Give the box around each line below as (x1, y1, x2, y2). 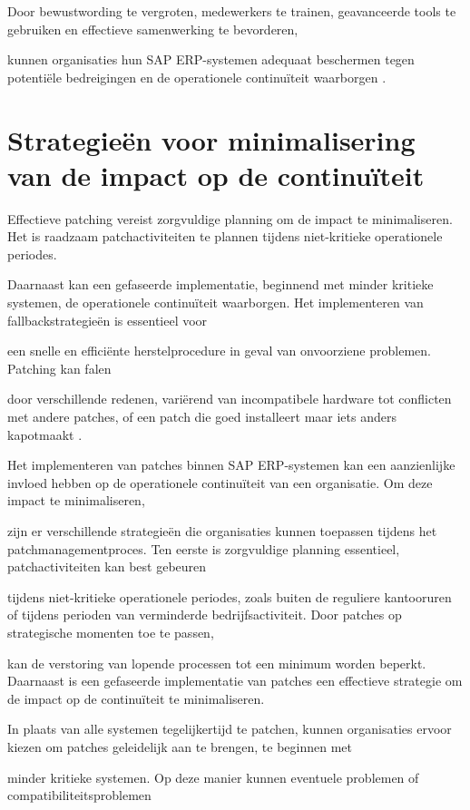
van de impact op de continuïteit (7, 156, 425, 193)
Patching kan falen (7, 358, 112, 377)
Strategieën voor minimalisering (7, 121, 416, 158)
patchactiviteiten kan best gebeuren (7, 557, 207, 576)
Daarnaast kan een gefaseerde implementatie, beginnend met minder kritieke (7, 275, 434, 294)
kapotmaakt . (7, 425, 83, 444)
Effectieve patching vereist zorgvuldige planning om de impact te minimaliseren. (7, 209, 453, 228)
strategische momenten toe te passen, (7, 622, 214, 641)
